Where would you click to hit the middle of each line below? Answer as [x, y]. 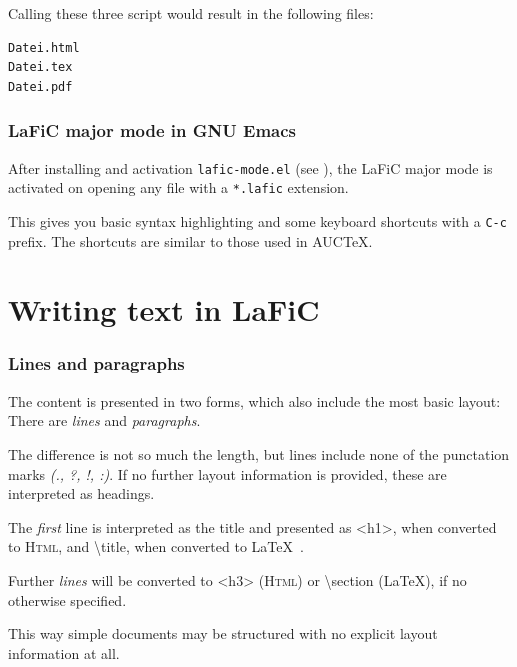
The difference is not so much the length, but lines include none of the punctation [259, 453]
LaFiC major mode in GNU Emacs [152, 130]
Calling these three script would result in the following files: [191, 13]
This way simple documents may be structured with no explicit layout [223, 633]
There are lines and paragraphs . [104, 420]
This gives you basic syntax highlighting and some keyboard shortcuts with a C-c [257, 220]
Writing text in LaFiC [164, 309]
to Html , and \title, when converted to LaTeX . [156, 546]
